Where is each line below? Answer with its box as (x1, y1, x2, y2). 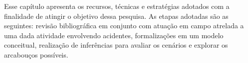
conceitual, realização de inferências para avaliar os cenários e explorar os (4, 40, 228, 50)
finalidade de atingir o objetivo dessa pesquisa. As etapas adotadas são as (4, 10, 229, 21)
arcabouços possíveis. (4, 49, 68, 60)
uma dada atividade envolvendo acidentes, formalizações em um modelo (4, 30, 224, 40)
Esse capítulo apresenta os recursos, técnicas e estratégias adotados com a (4, 1, 230, 11)
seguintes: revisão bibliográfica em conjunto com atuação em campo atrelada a (4, 20, 244, 31)
